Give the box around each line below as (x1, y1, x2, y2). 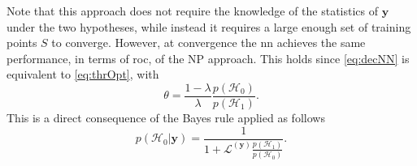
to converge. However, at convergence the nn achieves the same (51, 34, 366, 51)
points (7, 34, 37, 51)
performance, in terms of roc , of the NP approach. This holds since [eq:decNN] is (7, 49, 410, 66)
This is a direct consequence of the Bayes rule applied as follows (7, 109, 325, 126)
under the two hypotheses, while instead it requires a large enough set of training (7, 18, 411, 35)
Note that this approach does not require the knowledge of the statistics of (7, 2, 379, 19)
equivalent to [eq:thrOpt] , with (7, 66, 159, 83)
